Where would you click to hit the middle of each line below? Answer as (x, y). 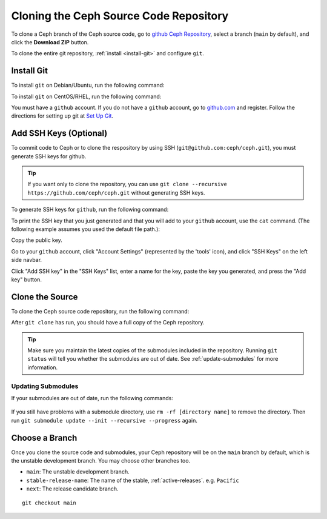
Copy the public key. (37, 240)
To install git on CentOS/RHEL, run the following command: (86, 96)
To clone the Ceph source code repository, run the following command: (100, 311)
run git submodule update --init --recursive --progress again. (104, 420)
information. (43, 367)
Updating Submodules (45, 386)
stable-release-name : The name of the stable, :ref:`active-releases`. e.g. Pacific (133, 480)
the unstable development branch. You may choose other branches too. (101, 461)
